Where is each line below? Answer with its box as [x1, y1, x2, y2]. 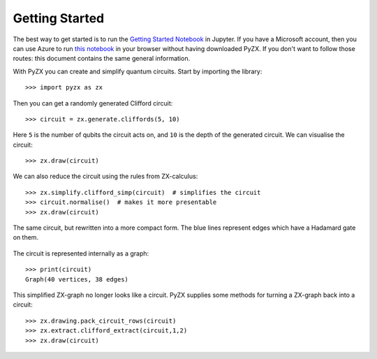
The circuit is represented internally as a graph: [13, 249, 149, 258]
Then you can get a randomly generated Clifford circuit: [13, 98, 173, 108]
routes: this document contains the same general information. [13, 54, 191, 63]
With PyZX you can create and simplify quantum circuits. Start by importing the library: [13, 67, 263, 75]
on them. [13, 233, 38, 242]
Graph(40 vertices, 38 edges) [25, 275, 129, 283]
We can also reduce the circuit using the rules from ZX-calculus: [13, 172, 198, 181]
